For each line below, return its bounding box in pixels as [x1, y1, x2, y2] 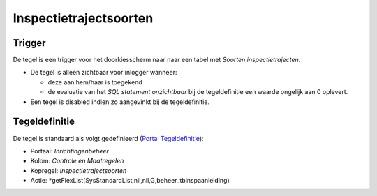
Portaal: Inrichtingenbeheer [30, 146, 110, 155]
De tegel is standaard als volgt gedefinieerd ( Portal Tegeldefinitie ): [13, 134, 204, 142]
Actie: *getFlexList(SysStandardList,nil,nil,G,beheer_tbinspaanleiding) [30, 176, 230, 185]
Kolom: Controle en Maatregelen [30, 157, 124, 165]
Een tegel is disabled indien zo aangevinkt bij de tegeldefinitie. [30, 98, 209, 106]
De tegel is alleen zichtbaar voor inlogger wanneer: [30, 68, 177, 77]
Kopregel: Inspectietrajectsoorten [30, 166, 127, 174]
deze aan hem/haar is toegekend [47, 77, 142, 86]
